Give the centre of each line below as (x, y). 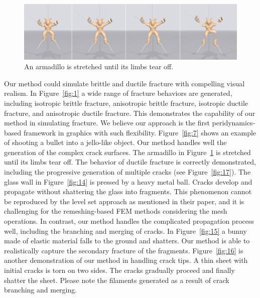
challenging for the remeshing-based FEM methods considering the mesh (116, 211)
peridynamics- (234, 123)
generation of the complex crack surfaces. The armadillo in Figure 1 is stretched (127, 152)
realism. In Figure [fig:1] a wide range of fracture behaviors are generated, (118, 93)
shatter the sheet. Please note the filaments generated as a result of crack (117, 280)
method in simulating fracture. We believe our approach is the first (107, 123)
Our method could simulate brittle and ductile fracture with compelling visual (124, 83)
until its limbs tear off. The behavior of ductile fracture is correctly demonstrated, (130, 162)
